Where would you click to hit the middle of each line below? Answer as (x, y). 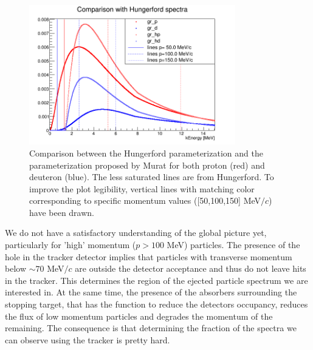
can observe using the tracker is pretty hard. (88, 339)
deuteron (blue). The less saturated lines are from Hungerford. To (152, 177)
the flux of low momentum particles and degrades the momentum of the (139, 316)
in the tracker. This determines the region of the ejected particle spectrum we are (156, 280)
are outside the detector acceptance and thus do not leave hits (191, 268)
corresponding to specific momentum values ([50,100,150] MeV (145, 200)
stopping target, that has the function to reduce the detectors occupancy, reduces (156, 304)
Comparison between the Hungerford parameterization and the (146, 153)
